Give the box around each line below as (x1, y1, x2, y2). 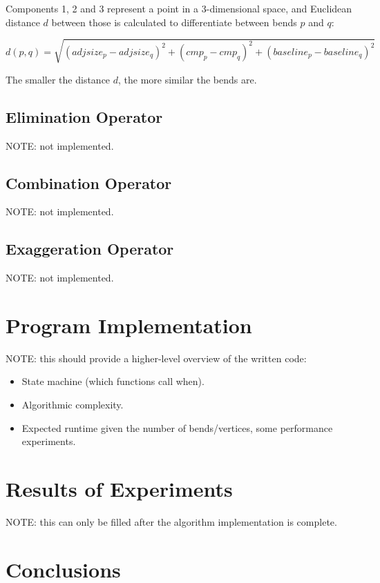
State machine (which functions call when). (21, 374, 205, 388)
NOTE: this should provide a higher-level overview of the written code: (6, 350, 307, 365)
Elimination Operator (6, 106, 163, 127)
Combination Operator (6, 172, 172, 193)
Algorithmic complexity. (21, 397, 124, 412)
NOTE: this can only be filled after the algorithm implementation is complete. (6, 514, 337, 528)
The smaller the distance (6, 72, 111, 86)
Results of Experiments (6, 475, 233, 502)
